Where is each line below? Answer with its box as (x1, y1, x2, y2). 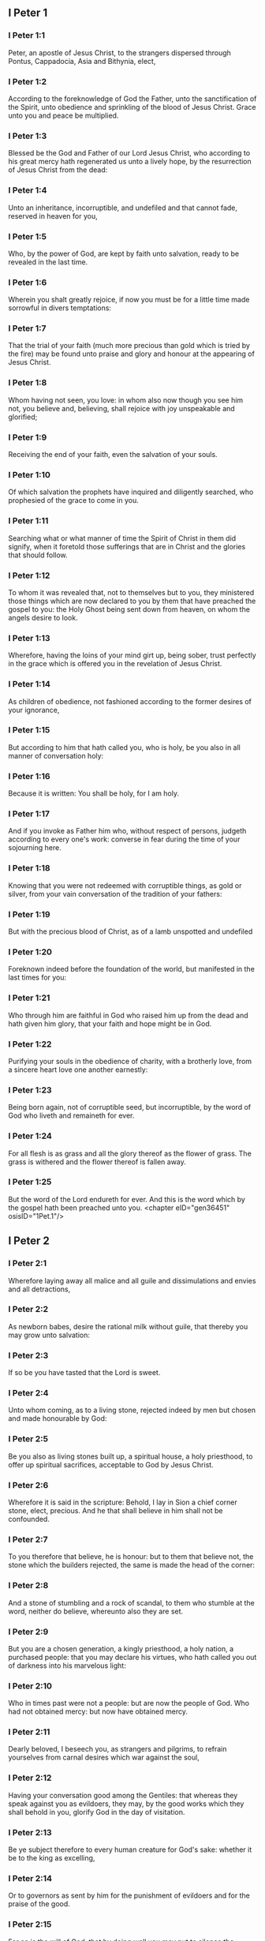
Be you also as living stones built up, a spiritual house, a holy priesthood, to (8, 1452, 253, 1461)
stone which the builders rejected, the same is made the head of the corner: (8, 1561, 255, 1570)
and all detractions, (8, 1284, 71, 1294)
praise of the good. (8, 1899, 71, 1909)
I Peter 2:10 (8, 1681, 53, 1692)
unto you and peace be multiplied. (8, 111, 119, 120)
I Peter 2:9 (8, 1626, 49, 1637)
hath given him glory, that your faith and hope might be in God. (8, 1018, 212, 1029)
